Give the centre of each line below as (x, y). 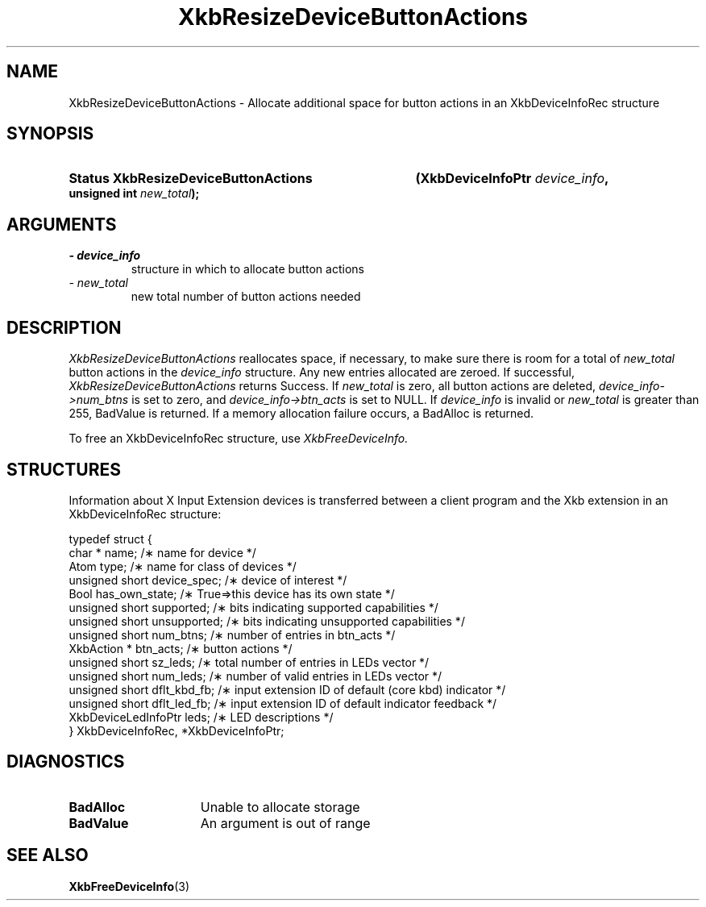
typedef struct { (110, 539)
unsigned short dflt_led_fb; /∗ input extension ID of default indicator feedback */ (283, 703)
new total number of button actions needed (246, 297)
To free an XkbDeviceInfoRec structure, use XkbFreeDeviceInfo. (239, 439)
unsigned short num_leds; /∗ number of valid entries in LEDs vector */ (255, 676)
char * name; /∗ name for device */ (162, 552)
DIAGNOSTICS (66, 762)
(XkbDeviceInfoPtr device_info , (512, 179)
